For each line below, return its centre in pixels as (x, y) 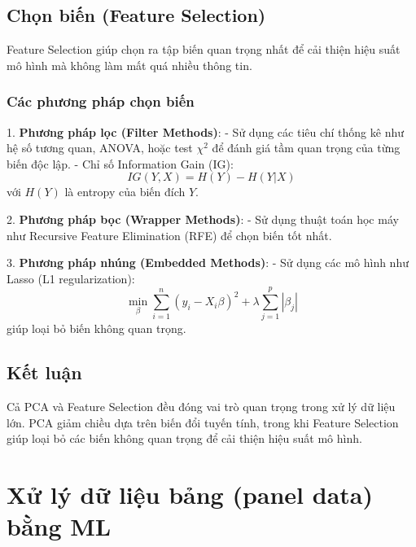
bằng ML (59, 526)
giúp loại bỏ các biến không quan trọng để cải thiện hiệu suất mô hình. (184, 438)
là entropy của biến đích (125, 192)
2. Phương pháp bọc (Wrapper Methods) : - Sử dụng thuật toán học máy (203, 219)
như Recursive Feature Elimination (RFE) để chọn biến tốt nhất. (169, 235)
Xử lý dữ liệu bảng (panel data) (190, 494)
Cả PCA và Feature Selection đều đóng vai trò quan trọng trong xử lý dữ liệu (201, 407)
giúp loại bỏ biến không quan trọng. (96, 328)
